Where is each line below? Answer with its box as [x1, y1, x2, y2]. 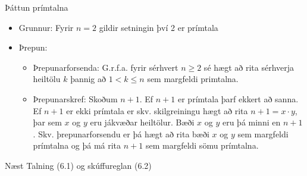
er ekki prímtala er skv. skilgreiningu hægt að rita [66, 104, 248, 117]
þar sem [33, 116, 62, 128]
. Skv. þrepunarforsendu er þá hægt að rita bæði [33, 127, 209, 140]
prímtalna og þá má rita [33, 139, 121, 152]
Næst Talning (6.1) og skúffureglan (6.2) [5, 159, 152, 171]
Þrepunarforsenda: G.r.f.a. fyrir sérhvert [33, 61, 178, 73]
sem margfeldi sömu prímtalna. [145, 139, 259, 152]
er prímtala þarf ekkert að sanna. [178, 92, 299, 105]
